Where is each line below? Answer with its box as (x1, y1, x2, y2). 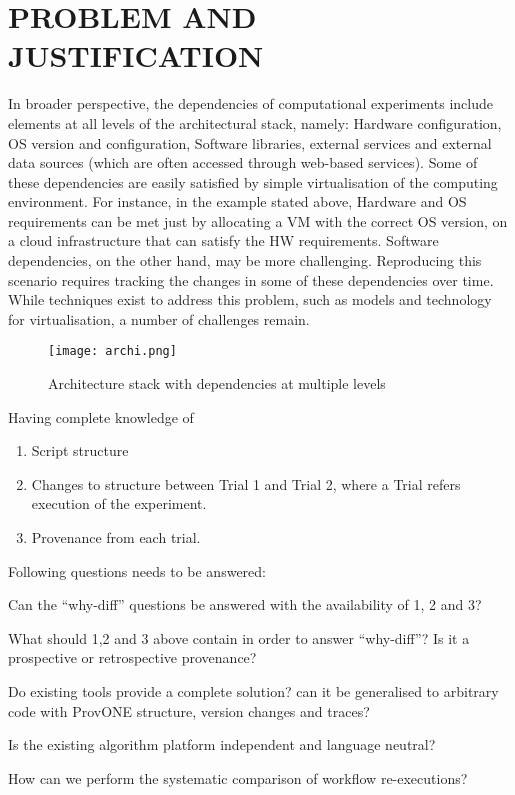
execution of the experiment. (31, 493, 207, 514)
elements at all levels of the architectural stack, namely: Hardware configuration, (8, 112, 502, 133)
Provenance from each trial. (31, 527, 201, 548)
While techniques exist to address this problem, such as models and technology (8, 289, 492, 310)
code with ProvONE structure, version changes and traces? (8, 700, 370, 721)
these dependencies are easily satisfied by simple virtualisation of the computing (8, 171, 498, 192)
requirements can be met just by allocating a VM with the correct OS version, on (8, 210, 508, 231)
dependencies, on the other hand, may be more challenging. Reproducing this (8, 250, 482, 271)
